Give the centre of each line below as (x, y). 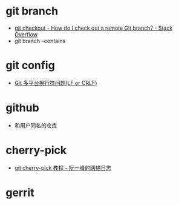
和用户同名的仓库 (36, 125)
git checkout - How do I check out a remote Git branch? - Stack (93, 28)
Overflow (26, 34)
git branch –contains (40, 41)
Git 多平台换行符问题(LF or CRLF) (56, 82)
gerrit (20, 193)
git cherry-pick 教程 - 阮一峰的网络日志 (63, 167)
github (23, 108)
